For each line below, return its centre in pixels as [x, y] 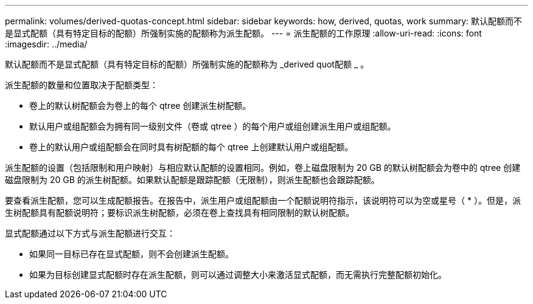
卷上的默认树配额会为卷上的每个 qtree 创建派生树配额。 [140, 105]
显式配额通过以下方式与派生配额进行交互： [90, 233]
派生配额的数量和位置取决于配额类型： [82, 85]
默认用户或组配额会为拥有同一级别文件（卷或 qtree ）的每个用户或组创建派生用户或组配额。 [213, 126]
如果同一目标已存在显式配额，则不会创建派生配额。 [131, 254]
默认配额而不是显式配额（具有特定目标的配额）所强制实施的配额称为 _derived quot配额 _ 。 [187, 64]
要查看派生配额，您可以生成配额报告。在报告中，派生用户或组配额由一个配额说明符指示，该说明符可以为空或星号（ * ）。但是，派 [263, 200]
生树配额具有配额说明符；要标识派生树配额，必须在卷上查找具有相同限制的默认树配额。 [179, 212]
